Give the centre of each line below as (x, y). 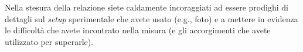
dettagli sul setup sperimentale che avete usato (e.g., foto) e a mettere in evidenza (151, 18)
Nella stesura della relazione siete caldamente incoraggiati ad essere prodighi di (147, 7)
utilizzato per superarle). (49, 41)
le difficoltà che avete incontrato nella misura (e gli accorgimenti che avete (138, 30)
